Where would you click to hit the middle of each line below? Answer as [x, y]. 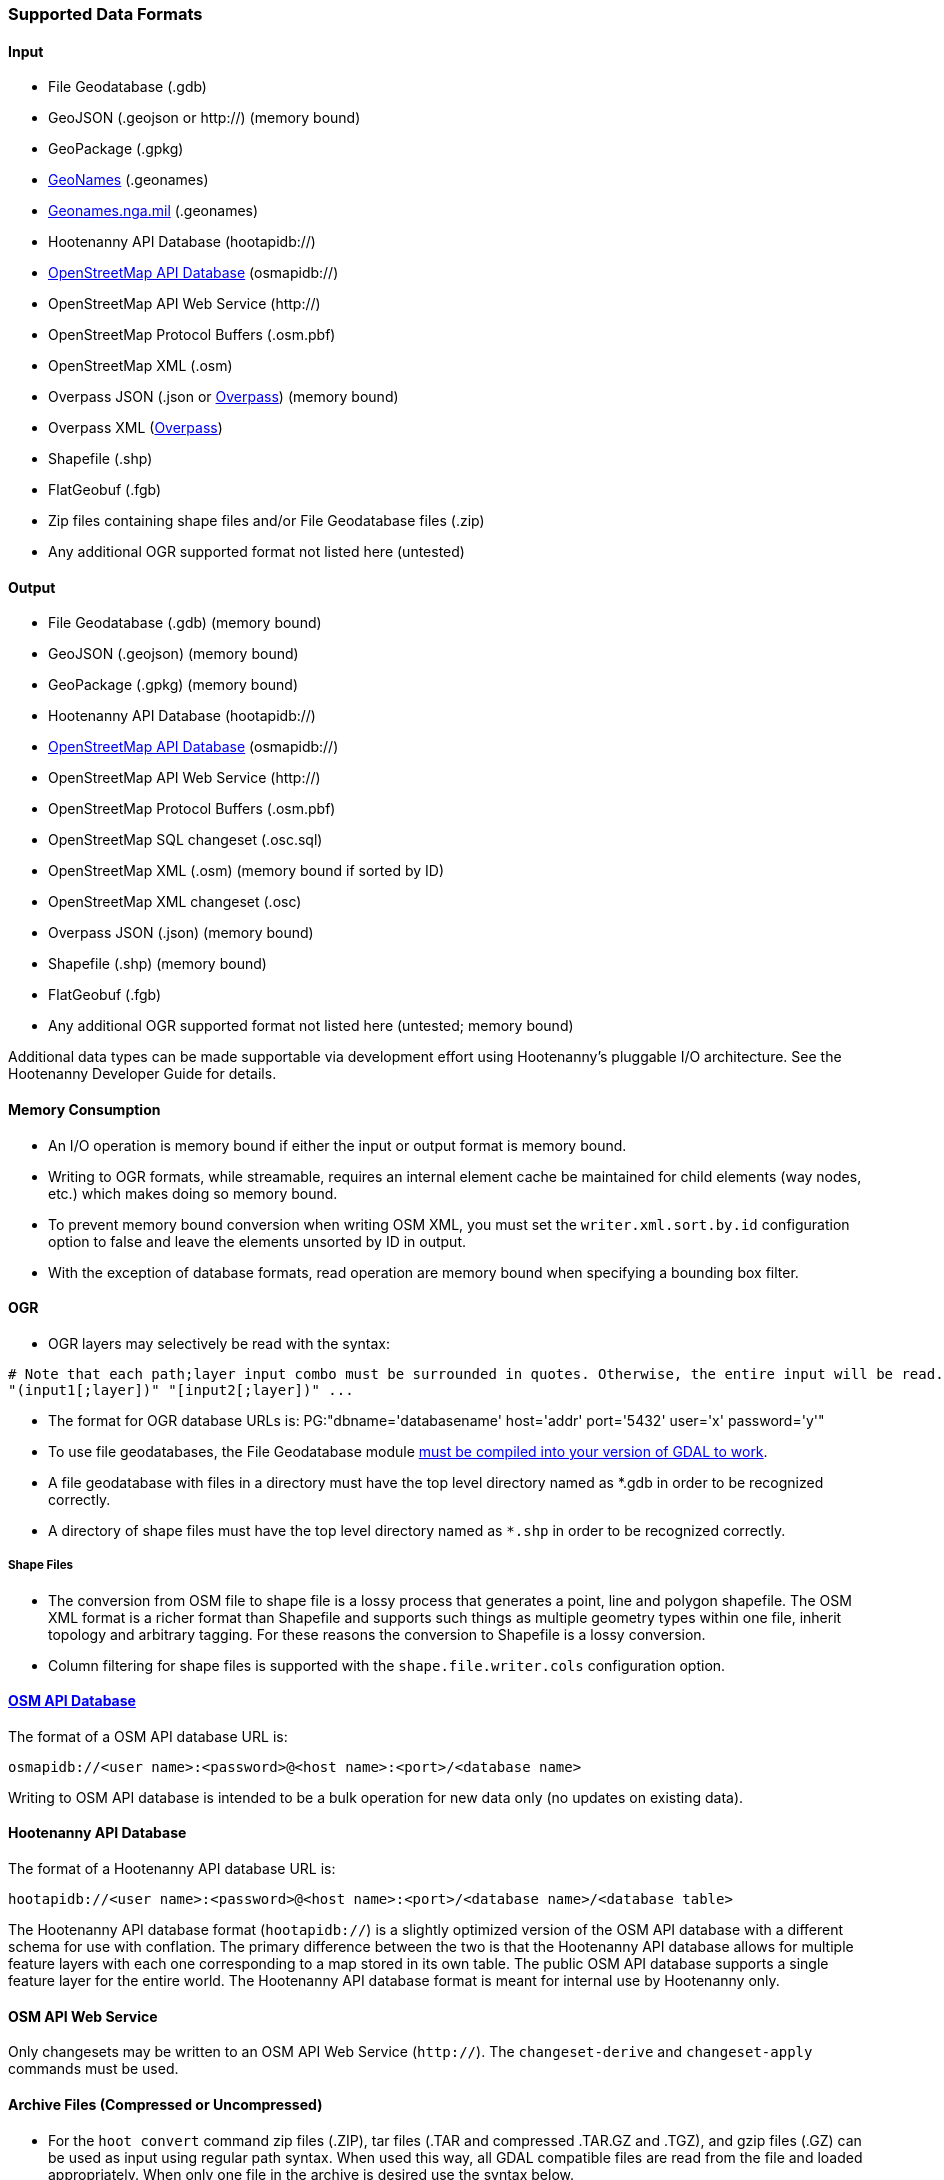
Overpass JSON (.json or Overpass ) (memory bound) [223, 397]
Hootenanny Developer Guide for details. [142, 1074]
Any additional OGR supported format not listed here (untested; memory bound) [311, 1026]
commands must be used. [93, 2069]
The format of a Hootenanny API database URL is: [172, 1869]
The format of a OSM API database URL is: [148, 1736]
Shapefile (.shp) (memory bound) [157, 964]
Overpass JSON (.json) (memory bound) [181, 933]
